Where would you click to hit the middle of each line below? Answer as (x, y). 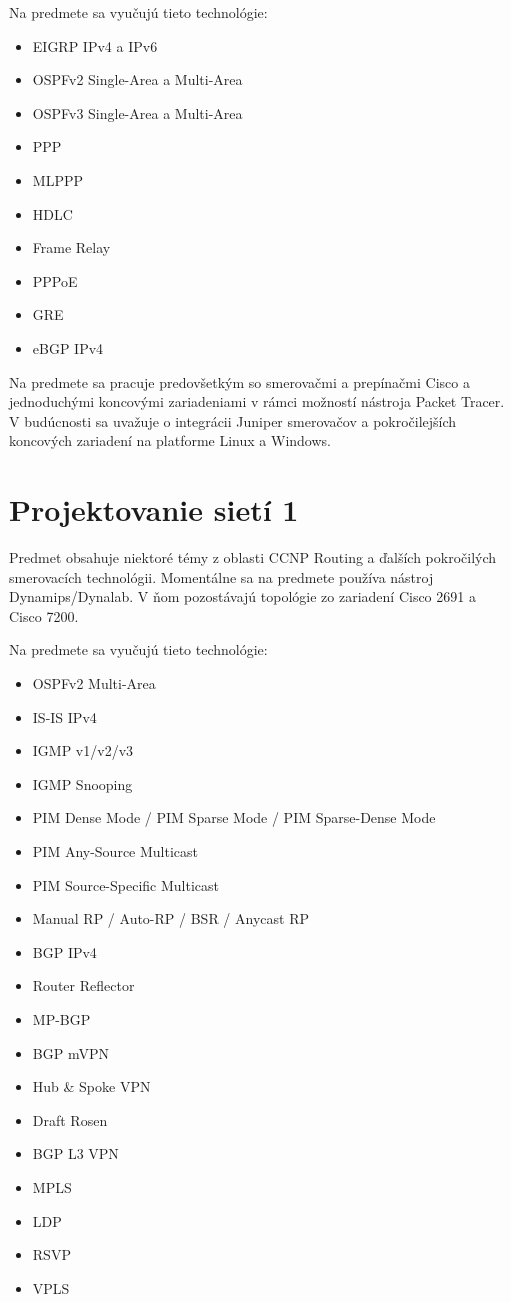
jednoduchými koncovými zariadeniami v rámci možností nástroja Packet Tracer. (257, 401)
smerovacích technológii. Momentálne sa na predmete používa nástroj (221, 576)
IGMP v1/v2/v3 (83, 750)
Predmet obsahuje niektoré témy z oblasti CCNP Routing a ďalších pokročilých (253, 557)
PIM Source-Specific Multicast (126, 884)
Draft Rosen (70, 1119)
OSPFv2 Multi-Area (94, 683)
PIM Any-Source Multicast (115, 850)
